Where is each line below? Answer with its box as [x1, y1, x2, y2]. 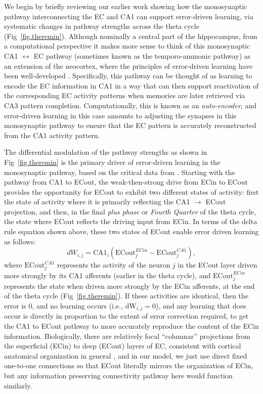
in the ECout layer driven [178, 259, 257, 270]
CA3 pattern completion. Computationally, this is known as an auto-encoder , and [4, 100, 256, 110]
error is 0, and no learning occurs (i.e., [4, 300, 123, 311]
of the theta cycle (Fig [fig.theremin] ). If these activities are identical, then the [4, 290, 249, 301]
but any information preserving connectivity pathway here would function [4, 370, 233, 380]
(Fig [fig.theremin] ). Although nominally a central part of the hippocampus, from [4, 30, 257, 41]
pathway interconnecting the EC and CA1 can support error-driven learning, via [4, 11, 253, 21]
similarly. [4, 380, 32, 390]
